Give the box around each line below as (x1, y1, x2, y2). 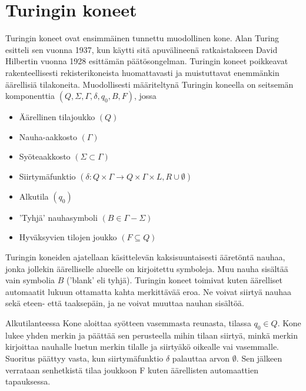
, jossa (134, 90, 157, 102)
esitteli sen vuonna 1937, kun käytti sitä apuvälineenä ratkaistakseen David (5, 43, 278, 55)
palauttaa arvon (172, 352, 230, 365)
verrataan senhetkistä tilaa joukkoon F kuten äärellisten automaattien (5, 363, 258, 376)
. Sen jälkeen (236, 352, 282, 365)
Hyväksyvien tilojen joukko (19, 231, 117, 243)
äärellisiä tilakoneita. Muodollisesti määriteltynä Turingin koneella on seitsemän (5, 78, 294, 90)
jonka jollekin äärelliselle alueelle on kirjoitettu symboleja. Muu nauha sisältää (5, 262, 288, 274)
